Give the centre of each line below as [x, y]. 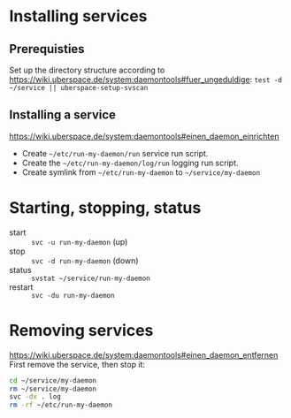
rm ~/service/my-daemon [53, 389]
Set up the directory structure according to [87, 70]
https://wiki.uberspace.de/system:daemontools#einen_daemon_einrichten [144, 136]
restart [21, 287]
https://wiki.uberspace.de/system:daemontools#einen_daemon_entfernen [144, 354]
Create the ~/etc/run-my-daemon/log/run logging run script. [130, 163]
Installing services [78, 16]
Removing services [81, 330]
